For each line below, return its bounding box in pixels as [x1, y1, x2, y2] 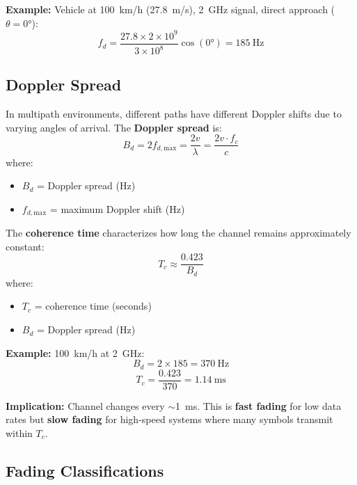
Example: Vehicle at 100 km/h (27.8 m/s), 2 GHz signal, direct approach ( [6, 2, 335, 16]
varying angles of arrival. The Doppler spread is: [6, 120, 222, 134]
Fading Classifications [6, 459, 164, 481]
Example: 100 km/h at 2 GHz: [6, 345, 145, 360]
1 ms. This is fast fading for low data [175, 398, 342, 413]
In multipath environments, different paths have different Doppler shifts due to [6, 106, 342, 121]
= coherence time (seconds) [34, 299, 152, 313]
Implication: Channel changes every [6, 398, 165, 413]
